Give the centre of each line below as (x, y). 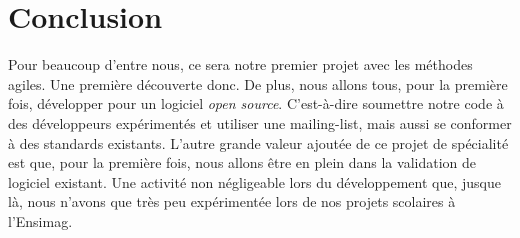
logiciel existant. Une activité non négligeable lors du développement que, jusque (254, 181)
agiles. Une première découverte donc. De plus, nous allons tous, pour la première (258, 83)
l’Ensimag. (40, 220)
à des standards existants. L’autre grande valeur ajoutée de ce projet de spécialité (258, 142)
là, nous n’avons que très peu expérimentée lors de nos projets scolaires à (232, 201)
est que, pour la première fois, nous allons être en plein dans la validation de (242, 162)
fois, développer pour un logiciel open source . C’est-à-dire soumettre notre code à (256, 103)
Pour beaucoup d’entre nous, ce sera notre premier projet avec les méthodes (240, 64)
